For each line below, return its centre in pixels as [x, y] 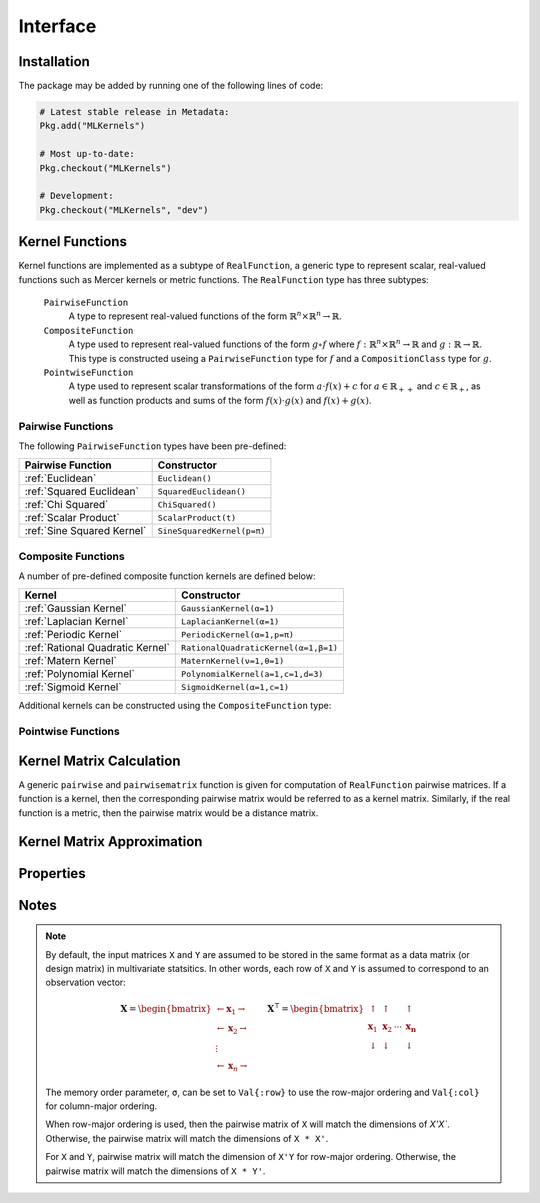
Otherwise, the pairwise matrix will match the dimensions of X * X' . [187, 1138]
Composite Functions [71, 556]
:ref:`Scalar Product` [72, 518]
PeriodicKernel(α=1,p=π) [238, 634]
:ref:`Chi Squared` [66, 505]
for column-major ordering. [101, 1106]
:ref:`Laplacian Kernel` [76, 622]
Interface [57, 26]
